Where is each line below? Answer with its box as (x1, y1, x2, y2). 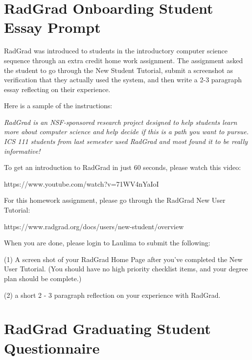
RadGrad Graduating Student (4, 318, 211, 338)
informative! (4, 145, 41, 156)
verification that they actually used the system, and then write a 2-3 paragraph (4, 74, 242, 85)
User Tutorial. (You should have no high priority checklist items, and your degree (4, 264, 248, 274)
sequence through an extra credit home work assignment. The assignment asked (4, 55, 243, 65)
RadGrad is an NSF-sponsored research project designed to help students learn (4, 117, 237, 127)
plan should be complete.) (4, 273, 82, 283)
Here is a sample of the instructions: (4, 100, 113, 111)
